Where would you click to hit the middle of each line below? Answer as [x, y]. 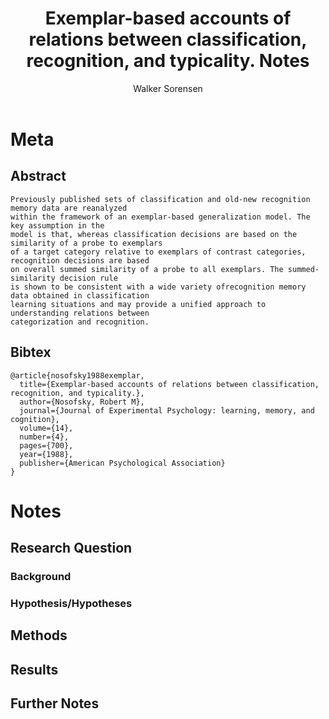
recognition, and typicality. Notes [168, 61]
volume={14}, [46, 428]
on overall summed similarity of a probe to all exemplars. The [147, 269]
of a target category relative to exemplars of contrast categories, [158, 252]
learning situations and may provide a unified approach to [138, 304]
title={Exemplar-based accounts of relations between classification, [169, 384]
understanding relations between [80, 313]
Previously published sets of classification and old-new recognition [160, 199]
